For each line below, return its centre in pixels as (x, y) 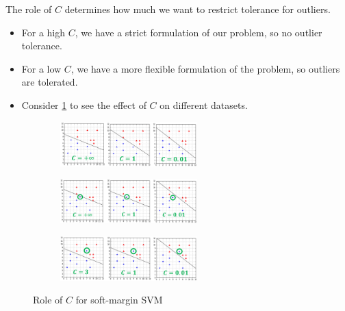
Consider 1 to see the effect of (84, 104)
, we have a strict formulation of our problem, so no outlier (199, 32)
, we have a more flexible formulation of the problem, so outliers (205, 68)
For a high (43, 32)
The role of (29, 9)
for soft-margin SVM (119, 300)
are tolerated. (50, 82)
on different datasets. (204, 104)
